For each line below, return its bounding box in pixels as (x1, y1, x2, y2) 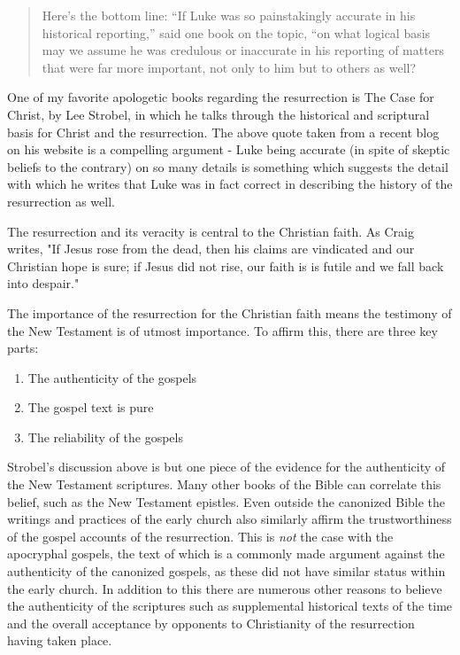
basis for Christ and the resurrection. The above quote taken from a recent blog (7, 122, 440, 141)
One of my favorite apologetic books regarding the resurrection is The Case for (7, 88, 434, 106)
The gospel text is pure (27, 398, 154, 417)
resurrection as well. (7, 191, 115, 210)
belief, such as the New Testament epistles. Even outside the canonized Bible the (7, 492, 446, 511)
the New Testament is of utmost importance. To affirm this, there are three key (7, 321, 438, 339)
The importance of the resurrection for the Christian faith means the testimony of (7, 303, 452, 322)
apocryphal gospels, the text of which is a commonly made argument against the (7, 544, 445, 563)
